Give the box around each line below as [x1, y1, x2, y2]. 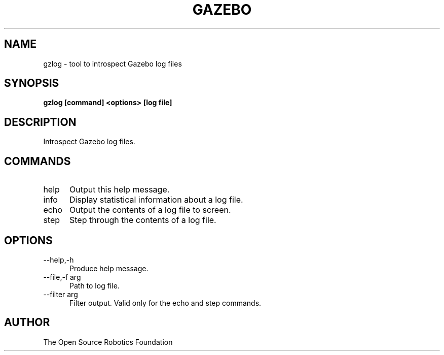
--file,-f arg [43, 272, 81, 281]
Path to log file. [69, 281, 120, 290]
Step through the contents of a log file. [69, 215, 216, 225]
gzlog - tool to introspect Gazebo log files [43, 59, 182, 68]
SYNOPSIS [4, 77, 59, 90]
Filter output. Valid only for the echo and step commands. [69, 298, 262, 307]
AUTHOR [4, 316, 50, 329]
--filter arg [43, 289, 78, 299]
